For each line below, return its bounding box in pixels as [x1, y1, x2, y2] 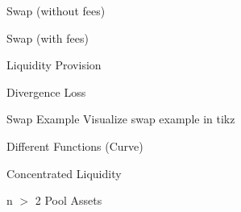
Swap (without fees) [6, 2, 106, 19]
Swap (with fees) [6, 29, 89, 46]
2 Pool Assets [35, 192, 102, 209]
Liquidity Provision [6, 56, 102, 73]
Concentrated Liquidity [6, 164, 122, 181]
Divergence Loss [6, 83, 86, 100]
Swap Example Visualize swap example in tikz [6, 110, 235, 127]
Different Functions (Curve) [6, 137, 143, 154]
